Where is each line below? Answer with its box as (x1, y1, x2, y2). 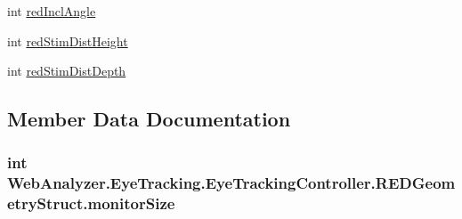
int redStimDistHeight (7, 31, 128, 50)
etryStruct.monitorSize (7, 192, 175, 215)
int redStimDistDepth (7, 61, 126, 80)
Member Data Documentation (7, 105, 291, 133)
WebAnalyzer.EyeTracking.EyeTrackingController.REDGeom (7, 172, 456, 194)
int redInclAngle (7, 2, 96, 20)
